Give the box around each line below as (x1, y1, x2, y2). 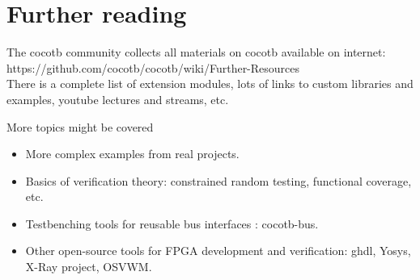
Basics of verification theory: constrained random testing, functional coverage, (25, 172, 412, 189)
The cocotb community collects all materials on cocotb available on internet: (6, 44, 386, 61)
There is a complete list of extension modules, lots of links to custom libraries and (6, 75, 414, 92)
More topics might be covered (6, 118, 154, 135)
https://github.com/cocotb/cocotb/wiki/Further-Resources (6, 59, 300, 76)
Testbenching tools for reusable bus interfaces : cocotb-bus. (25, 215, 319, 232)
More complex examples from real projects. (25, 145, 240, 162)
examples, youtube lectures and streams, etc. (6, 90, 229, 107)
